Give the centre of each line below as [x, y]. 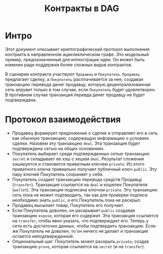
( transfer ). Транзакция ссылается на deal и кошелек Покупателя [80, 185]
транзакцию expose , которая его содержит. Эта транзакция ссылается [85, 215]
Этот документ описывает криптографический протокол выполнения [77, 49]
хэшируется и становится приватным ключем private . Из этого [78, 164]
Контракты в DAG [82, 8]
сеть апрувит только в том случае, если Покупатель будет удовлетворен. [81, 89]
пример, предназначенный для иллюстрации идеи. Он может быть [75, 59]
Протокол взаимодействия [63, 120]
